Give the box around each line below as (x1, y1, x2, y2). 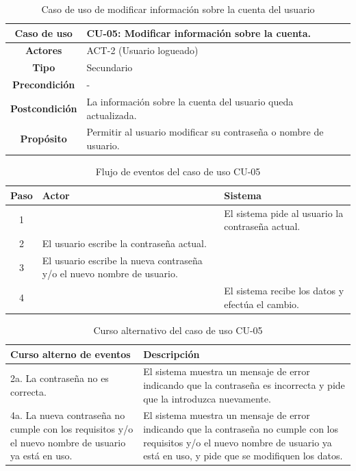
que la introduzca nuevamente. (143, 391, 271, 405)
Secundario (86, 60, 133, 75)
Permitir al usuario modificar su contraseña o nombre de (86, 125, 324, 139)
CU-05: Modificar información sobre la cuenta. (86, 25, 311, 40)
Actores (25, 43, 62, 58)
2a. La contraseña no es (10, 371, 109, 385)
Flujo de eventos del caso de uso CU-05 (95, 164, 261, 179)
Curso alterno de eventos (10, 346, 131, 361)
